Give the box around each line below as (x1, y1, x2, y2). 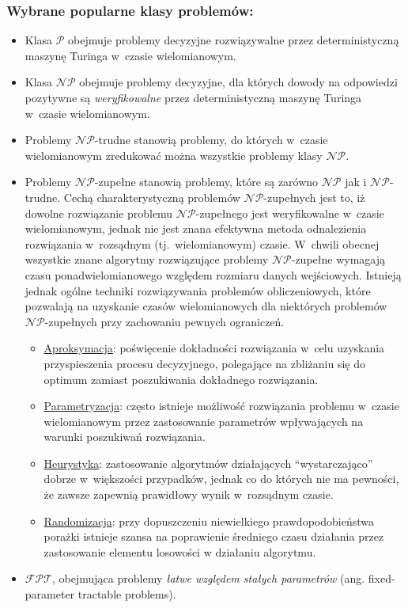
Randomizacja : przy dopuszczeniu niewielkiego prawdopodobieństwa (43, 512, 374, 529)
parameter (25, 586, 75, 602)
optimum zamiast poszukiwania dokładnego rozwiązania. (43, 370, 319, 387)
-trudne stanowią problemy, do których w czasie (94, 131, 328, 148)
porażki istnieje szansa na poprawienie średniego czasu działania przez (43, 528, 384, 545)
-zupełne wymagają (291, 251, 385, 268)
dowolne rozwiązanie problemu (25, 204, 173, 221)
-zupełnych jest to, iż (263, 188, 365, 205)
